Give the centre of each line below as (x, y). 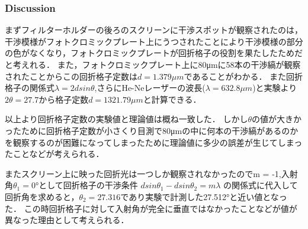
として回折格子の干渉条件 (88, 185)
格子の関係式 (30, 88)
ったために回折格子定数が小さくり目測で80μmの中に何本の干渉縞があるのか (152, 130)
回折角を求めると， (42, 196)
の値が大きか (276, 119)
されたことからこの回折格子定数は (71, 76)
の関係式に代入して (261, 185)
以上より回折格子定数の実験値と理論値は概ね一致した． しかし (126, 119)
